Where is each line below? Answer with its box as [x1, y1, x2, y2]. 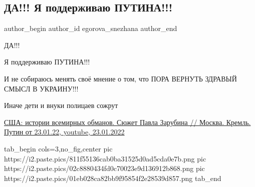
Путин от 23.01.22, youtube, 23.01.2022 [4, 126, 125, 137]
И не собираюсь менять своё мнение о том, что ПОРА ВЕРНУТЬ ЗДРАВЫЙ [4, 73, 237, 83]
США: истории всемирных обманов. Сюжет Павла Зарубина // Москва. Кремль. [4, 116, 251, 127]
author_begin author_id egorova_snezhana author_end [4, 23, 177, 33]
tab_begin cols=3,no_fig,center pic [4, 143, 113, 153]
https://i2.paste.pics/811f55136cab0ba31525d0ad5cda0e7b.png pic [4, 153, 206, 163]
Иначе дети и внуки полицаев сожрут [4, 100, 118, 110]
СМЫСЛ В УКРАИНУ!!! [4, 83, 79, 93]
